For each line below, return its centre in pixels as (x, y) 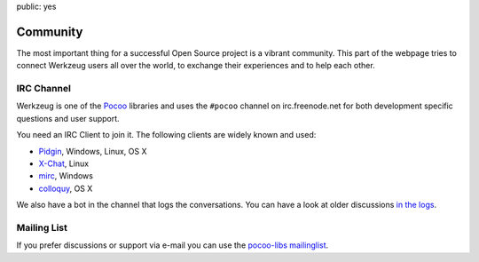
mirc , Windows (66, 176)
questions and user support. (68, 118)
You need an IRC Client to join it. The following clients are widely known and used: (166, 135)
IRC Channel (43, 89)
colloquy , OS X (66, 188)
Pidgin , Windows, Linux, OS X (93, 151)
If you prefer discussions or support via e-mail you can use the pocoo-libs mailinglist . (173, 245)
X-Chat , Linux (63, 163)
